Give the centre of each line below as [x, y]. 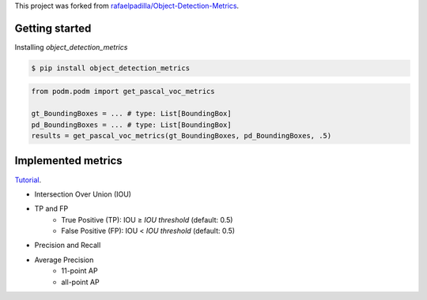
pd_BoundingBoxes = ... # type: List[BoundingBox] [132, 125]
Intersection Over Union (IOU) [83, 194]
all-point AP [80, 282]
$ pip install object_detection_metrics [110, 68]
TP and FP [51, 208]
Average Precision [64, 260]
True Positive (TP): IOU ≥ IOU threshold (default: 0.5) [147, 219]
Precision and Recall [68, 246]
